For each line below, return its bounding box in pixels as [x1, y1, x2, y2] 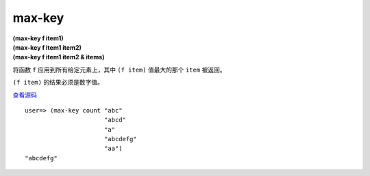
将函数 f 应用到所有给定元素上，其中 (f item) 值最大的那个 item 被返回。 [12, 65, 226, 74]
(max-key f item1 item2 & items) [12, 53, 105, 61]
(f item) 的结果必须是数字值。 [12, 78, 104, 87]
